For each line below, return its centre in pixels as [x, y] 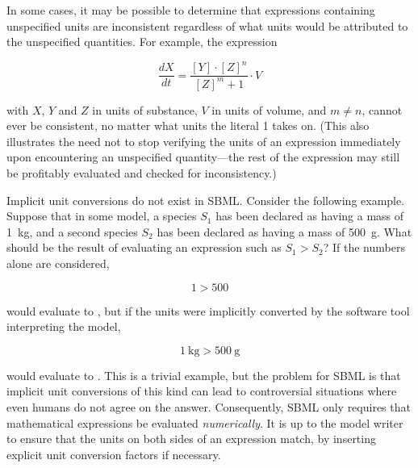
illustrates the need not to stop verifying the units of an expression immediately [204, 141]
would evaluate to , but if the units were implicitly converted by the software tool [208, 310]
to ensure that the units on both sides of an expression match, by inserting [191, 439]
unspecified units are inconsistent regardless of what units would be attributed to [207, 25]
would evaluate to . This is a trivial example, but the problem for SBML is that [204, 375]
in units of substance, [145, 109]
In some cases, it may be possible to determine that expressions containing [191, 10]
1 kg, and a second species [72, 231]
